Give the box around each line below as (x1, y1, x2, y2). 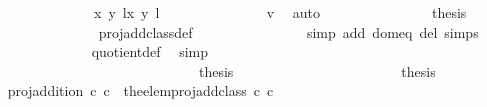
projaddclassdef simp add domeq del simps (98, 21, 479, 42)
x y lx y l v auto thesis (93, 2, 467, 22)
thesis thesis (198, 60, 436, 81)
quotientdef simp (91, 41, 209, 62)
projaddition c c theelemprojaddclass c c (7, 80, 274, 101)
